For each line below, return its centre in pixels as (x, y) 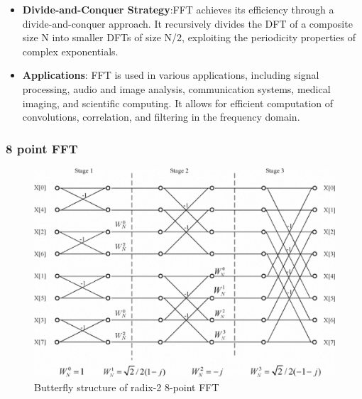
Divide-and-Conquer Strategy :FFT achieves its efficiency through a (178, 9)
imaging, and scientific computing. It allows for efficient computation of (178, 103)
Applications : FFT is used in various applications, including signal (171, 75)
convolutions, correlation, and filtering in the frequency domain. (161, 117)
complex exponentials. (70, 51)
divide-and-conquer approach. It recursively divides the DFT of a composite (187, 23)
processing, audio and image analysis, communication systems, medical (176, 88)
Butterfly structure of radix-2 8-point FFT (127, 387)
